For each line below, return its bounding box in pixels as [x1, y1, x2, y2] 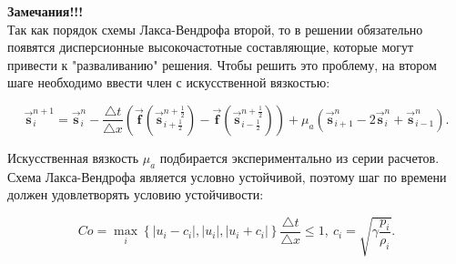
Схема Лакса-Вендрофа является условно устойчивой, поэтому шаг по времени [7, 167, 447, 186]
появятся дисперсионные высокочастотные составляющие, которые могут [7, 37, 414, 56]
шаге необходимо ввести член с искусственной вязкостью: [7, 73, 330, 92]
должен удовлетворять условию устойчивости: [7, 185, 264, 204]
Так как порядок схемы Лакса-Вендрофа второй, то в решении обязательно [7, 19, 423, 38]
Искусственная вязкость [7, 147, 139, 167]
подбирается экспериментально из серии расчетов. [159, 147, 440, 167]
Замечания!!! [7, 2, 84, 20]
